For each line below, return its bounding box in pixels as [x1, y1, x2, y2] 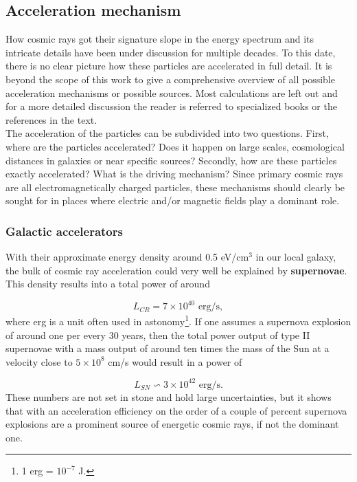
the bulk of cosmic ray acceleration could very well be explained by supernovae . [5, 263, 347, 277]
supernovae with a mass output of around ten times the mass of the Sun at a [5, 341, 330, 355]
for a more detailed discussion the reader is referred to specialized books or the [5, 99, 337, 113]
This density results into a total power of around [5, 276, 210, 291]
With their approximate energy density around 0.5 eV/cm [5, 250, 249, 264]
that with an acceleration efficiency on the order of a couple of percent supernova [5, 403, 347, 417]
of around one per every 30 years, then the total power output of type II [5, 327, 310, 342]
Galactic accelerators [5, 222, 123, 239]
